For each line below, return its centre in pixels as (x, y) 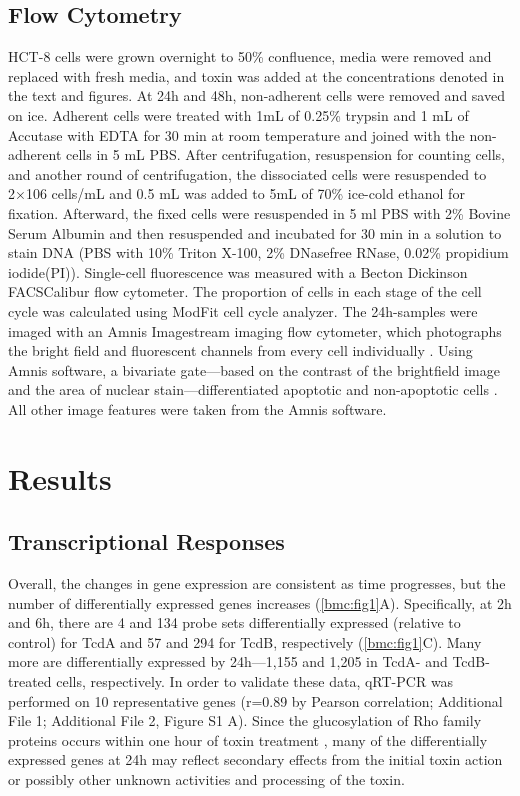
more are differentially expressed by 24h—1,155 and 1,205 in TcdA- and (228, 661)
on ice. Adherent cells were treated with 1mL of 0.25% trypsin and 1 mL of (238, 114)
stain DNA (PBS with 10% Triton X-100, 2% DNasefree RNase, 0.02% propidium (258, 252)
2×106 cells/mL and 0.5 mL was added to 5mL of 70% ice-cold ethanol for (236, 193)
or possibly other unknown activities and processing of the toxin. (206, 779)
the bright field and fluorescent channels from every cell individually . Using (240, 350)
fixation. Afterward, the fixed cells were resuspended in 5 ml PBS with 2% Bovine (259, 212)
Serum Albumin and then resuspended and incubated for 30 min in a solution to (255, 232)
